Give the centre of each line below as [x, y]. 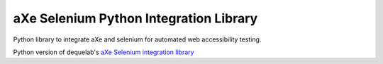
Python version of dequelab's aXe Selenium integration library [104, 52]
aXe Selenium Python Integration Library [135, 18]
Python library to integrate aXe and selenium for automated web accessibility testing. [137, 39]
